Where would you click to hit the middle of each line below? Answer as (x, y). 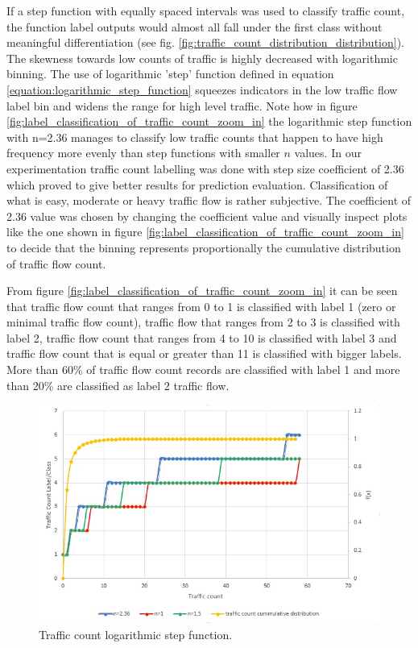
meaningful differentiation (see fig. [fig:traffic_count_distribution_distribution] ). (206, 42)
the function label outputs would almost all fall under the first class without (195, 26)
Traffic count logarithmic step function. (136, 634)
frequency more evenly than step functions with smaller (143, 153)
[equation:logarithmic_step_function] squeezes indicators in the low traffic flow (202, 89)
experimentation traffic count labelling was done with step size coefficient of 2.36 (205, 168)
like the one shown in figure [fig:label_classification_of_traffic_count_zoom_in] (205, 232)
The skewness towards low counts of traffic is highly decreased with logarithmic (202, 58)
